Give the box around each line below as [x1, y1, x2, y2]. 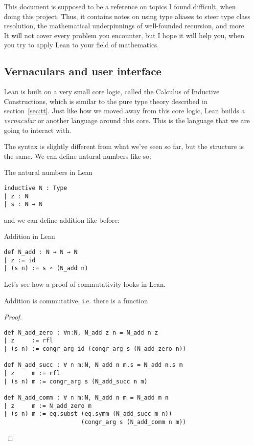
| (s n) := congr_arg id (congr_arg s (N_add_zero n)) [4, 345, 186, 353]
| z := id [4, 256, 36, 264]
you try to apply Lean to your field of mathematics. [4, 40, 159, 50]
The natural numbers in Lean [4, 167, 92, 177]
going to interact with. [4, 125, 71, 135]
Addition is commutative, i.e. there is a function [4, 295, 148, 305]
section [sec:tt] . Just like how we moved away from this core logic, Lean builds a [4, 106, 245, 116]
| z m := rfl [4, 370, 60, 377]
